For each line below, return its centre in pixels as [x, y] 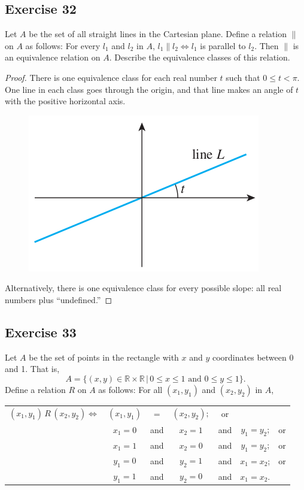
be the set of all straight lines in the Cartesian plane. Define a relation [158, 34]
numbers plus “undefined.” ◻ [59, 299]
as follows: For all [130, 389]
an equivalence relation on [53, 57]
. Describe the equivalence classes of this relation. [200, 57]
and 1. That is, [32, 369]
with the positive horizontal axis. [65, 101]
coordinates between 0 [253, 357]
